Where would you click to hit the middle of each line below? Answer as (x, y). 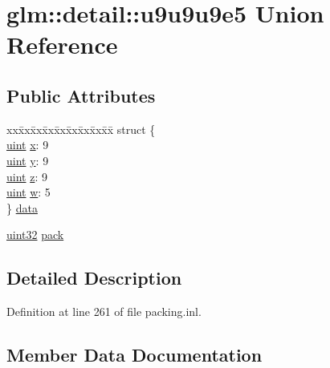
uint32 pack (35, 235)
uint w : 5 (29, 192)
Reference (62, 44)
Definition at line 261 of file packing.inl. (104, 311)
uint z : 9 (27, 176)
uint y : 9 (28, 160)
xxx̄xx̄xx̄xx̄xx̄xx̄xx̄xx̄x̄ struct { (81, 129)
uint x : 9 (28, 145)
